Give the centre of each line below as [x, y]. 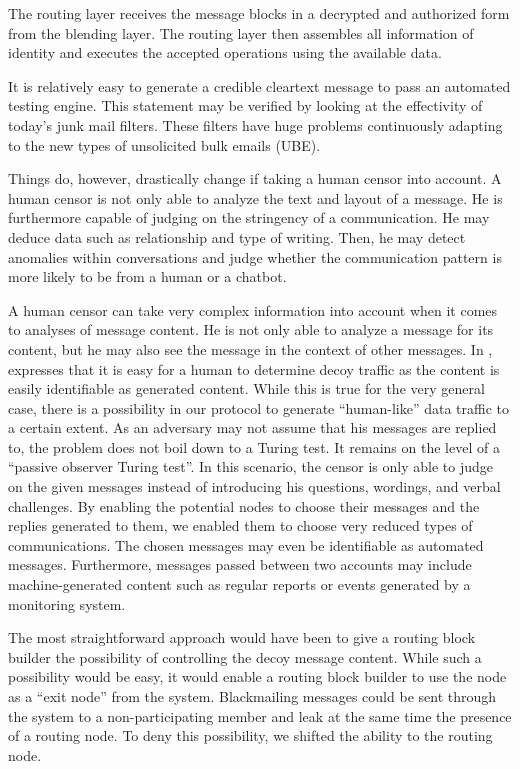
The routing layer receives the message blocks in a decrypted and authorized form [259, 13]
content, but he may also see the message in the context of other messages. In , [250, 348]
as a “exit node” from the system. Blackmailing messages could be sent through [252, 696]
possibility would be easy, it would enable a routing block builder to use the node [257, 676]
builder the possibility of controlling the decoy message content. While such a [245, 656]
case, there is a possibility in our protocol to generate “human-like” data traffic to [258, 407]
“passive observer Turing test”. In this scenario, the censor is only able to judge [250, 466]
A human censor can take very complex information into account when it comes [253, 309]
